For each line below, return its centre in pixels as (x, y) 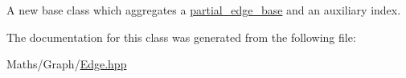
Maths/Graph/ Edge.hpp (67, 64)
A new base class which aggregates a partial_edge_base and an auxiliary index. (204, 10)
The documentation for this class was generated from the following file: (181, 37)
